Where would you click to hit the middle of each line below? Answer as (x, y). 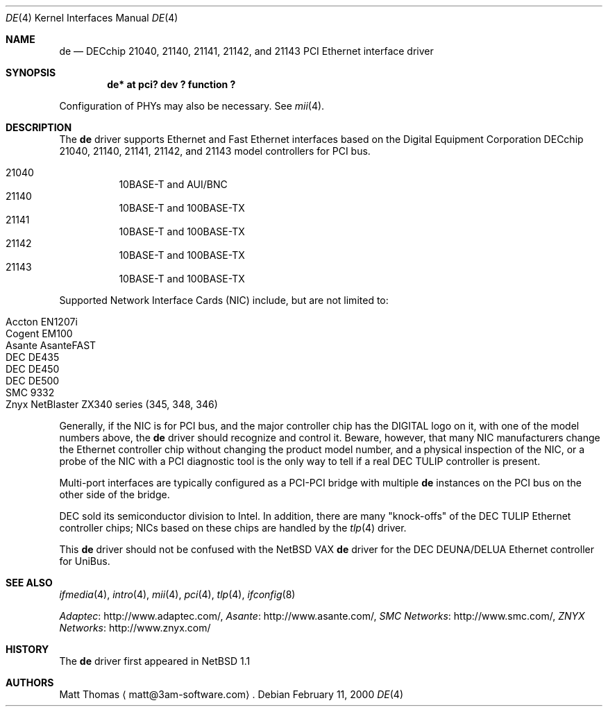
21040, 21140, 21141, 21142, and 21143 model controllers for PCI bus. (215, 151)
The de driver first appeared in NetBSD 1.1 (155, 661)
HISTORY (27, 649)
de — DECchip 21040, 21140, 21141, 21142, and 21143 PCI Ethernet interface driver (246, 51)
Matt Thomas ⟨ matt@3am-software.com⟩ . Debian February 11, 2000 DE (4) (231, 694)
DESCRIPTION (39, 127)
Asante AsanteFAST (51, 345)
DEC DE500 (33, 381)
